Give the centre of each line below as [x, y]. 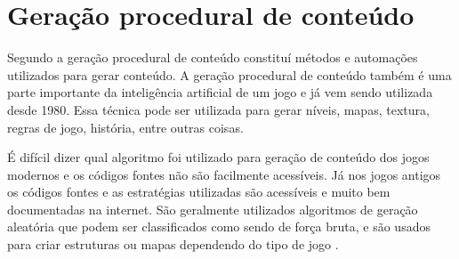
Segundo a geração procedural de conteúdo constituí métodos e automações [213, 57]
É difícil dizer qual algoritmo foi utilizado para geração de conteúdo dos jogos [218, 157]
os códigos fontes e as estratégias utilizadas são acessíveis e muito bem [199, 192]
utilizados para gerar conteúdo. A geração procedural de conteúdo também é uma [229, 74]
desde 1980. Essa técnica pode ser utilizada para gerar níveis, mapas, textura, [218, 109]
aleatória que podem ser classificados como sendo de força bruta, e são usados [219, 227]
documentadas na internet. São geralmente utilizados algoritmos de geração [213, 209]
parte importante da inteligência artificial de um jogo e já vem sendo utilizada [220, 92]
